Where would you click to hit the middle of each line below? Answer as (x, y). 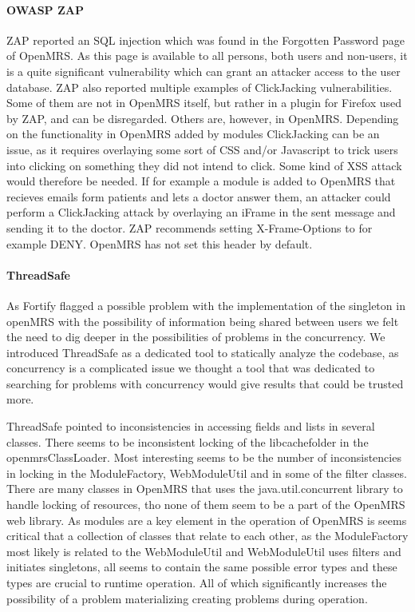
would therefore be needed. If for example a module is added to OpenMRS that (201, 181)
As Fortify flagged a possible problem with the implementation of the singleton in (206, 305)
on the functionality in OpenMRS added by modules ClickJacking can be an (193, 134)
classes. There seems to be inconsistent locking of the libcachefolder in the (188, 441)
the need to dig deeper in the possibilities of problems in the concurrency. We (196, 337)
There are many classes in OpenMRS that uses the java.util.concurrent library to (205, 489)
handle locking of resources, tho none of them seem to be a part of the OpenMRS (206, 505)
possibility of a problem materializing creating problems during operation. (187, 598)
